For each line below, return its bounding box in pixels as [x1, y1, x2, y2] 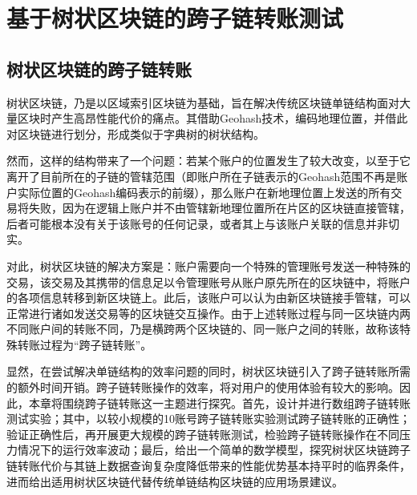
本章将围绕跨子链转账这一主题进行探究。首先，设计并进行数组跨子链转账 [28, 394, 411, 411]
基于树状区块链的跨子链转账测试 [6, 2, 344, 34]
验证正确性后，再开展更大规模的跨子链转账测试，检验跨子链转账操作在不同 [6, 425, 399, 442]
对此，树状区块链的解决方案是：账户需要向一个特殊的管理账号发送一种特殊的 [6, 257, 411, 274]
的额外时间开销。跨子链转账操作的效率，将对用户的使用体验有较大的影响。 [6, 379, 399, 396]
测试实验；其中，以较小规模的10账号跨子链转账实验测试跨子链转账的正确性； [6, 410, 411, 427]
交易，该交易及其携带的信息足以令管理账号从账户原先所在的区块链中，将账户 [6, 273, 411, 290]
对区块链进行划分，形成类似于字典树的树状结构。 [6, 125, 265, 142]
